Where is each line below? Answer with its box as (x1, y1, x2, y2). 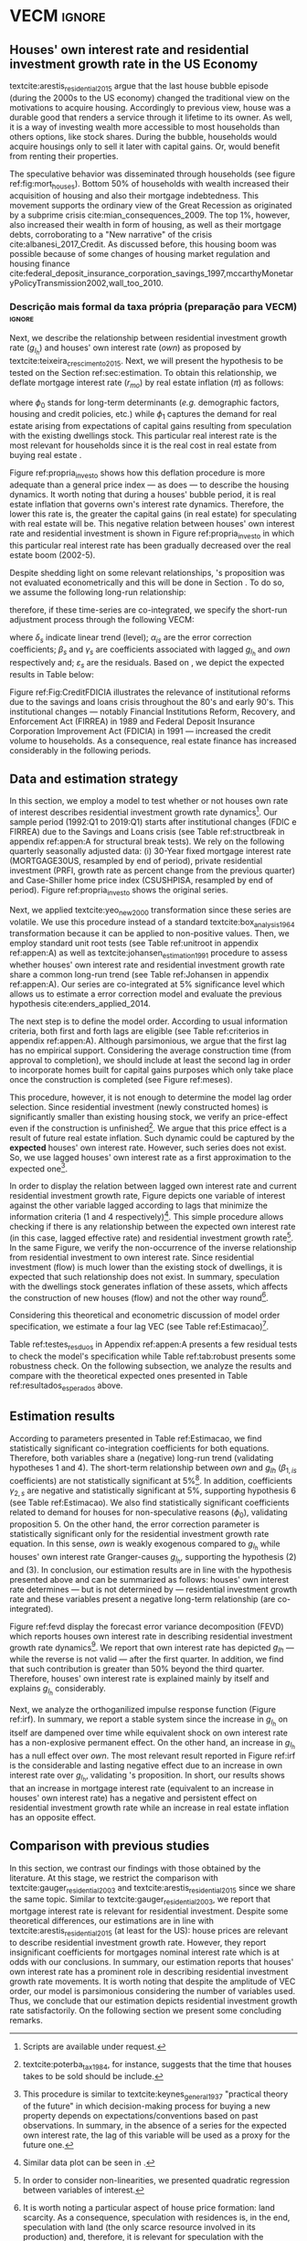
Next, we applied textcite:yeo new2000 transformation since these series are (9, 904, 291, 917)
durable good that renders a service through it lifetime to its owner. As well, (9, 112, 292, 123)
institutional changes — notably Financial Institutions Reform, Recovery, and (9, 706, 296, 717)
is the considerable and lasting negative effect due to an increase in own (9, 1759, 283, 1770)
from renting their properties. (9, 150, 119, 161)
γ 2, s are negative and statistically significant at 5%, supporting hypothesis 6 (9, 1485, 297, 1498)
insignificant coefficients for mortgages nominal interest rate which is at (9, 1947, 281, 1958)
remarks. (9, 2014, 43, 2025)
